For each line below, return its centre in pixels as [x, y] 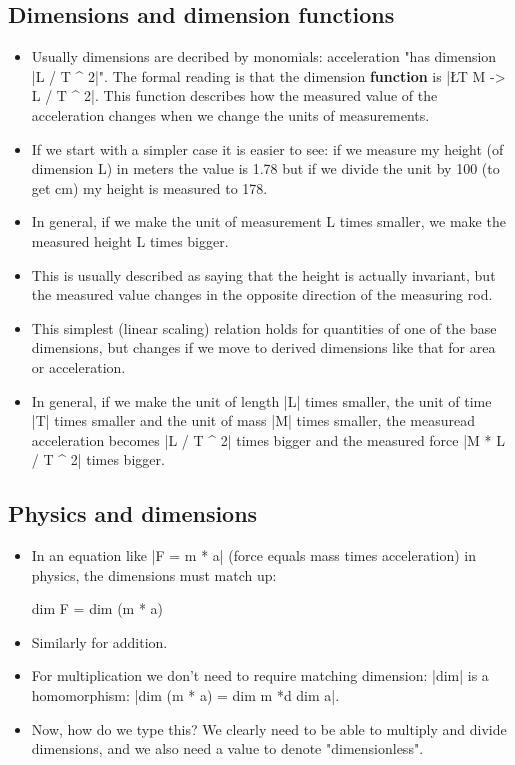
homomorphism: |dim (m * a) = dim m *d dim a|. [185, 695]
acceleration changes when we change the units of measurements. [230, 114]
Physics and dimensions [133, 513]
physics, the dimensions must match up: [154, 574]
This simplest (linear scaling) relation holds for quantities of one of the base [264, 327]
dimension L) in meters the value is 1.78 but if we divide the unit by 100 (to [265, 168]
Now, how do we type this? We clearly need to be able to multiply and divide [269, 728]
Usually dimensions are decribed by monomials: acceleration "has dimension [264, 56]
